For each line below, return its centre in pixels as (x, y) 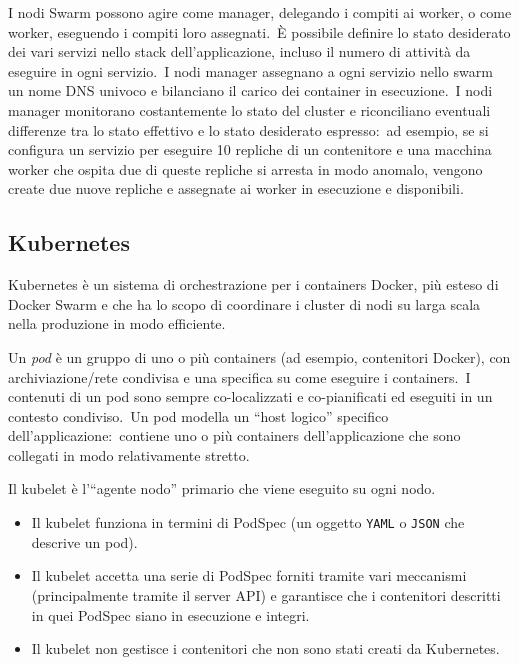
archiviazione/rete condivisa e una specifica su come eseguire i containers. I (239, 376)
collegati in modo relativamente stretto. (129, 454)
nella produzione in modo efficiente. (117, 323)
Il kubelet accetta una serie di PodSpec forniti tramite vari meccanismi (249, 575)
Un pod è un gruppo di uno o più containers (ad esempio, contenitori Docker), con (259, 356)
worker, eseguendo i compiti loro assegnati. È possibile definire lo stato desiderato (259, 31)
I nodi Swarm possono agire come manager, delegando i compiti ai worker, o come (260, 12)
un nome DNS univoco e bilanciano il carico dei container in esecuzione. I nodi (250, 90)
